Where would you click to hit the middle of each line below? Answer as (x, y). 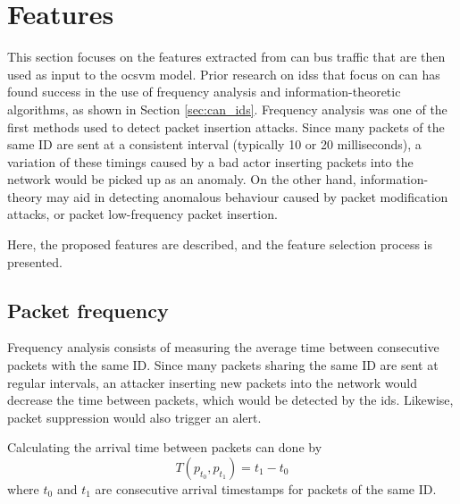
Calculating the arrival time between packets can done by (165, 447)
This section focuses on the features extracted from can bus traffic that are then (226, 57)
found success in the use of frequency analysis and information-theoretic (204, 92)
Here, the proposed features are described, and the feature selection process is (220, 244)
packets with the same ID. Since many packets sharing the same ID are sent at (223, 365)
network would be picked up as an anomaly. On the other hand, (182, 179)
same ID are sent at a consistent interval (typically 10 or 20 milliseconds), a (214, 144)
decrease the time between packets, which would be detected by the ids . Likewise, (230, 400)
